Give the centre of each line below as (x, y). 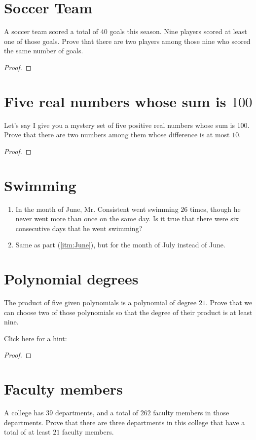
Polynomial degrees (71, 279)
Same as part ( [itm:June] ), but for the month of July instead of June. (120, 245)
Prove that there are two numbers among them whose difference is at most (117, 135)
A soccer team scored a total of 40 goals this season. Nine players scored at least (126, 31)
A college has (24, 413)
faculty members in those (191, 413)
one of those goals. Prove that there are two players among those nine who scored (127, 41)
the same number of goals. (44, 51)
